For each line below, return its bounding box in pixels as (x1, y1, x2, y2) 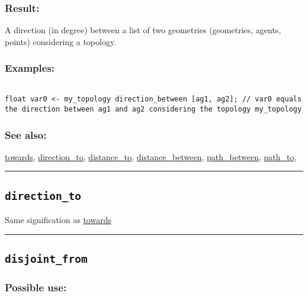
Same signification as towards (5, 214, 111, 226)
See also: (5, 127, 47, 142)
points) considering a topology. (5, 35, 117, 47)
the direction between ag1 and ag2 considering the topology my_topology (5, 104, 302, 113)
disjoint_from (5, 253, 88, 266)
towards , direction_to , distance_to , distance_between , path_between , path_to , (5, 150, 297, 163)
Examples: (5, 61, 55, 75)
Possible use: (5, 280, 67, 295)
